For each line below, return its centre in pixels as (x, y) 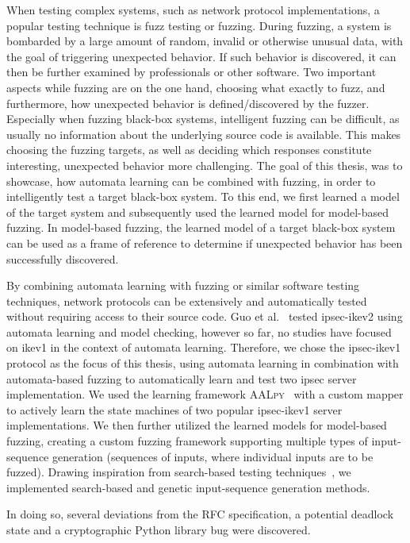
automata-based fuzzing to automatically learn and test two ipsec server (182, 378)
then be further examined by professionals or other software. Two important (192, 72)
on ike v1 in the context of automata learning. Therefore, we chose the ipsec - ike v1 (204, 347)
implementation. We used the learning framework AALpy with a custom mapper (205, 394)
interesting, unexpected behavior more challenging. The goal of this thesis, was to (205, 165)
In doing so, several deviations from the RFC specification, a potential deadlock (200, 514)
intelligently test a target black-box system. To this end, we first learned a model (203, 196)
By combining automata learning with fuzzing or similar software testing (183, 285)
